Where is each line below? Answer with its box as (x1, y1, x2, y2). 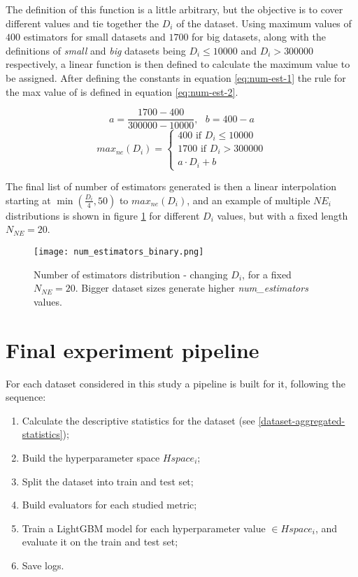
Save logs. (22, 557, 64, 572)
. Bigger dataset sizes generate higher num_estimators (75, 280, 308, 295)
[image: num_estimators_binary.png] (34, 246, 204, 257)
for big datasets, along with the (192, 29, 326, 44)
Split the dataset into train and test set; (22, 473, 194, 488)
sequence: (6, 390, 46, 404)
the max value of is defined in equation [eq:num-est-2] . (6, 84, 238, 99)
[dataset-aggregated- (258, 413, 345, 427)
